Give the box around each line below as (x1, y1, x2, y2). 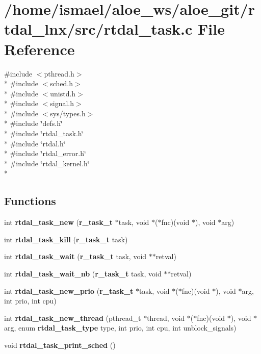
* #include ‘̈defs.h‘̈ (4, 118, 63, 129)
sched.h (50, 78, 73, 89)
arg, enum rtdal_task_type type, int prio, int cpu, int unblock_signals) (4, 322, 237, 333)
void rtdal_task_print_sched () (4, 339, 116, 350)
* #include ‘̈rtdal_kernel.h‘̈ (4, 158, 90, 168)
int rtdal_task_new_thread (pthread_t (4, 312, 141, 323)
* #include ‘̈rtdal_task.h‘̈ (4, 128, 84, 139)
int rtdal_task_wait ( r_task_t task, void (4, 251, 147, 262)
